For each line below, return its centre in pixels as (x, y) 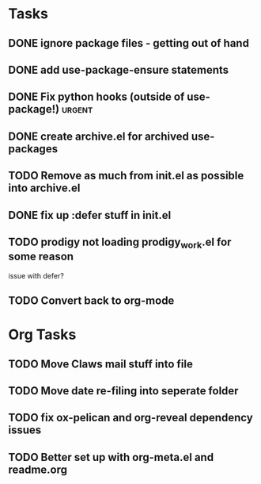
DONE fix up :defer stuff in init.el (90, 215)
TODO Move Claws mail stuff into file (101, 364)
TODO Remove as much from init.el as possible (126, 176)
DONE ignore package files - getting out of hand (129, 43)
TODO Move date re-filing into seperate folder (123, 391)
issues (25, 430)
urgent (78, 109)
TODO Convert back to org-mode (91, 300)
